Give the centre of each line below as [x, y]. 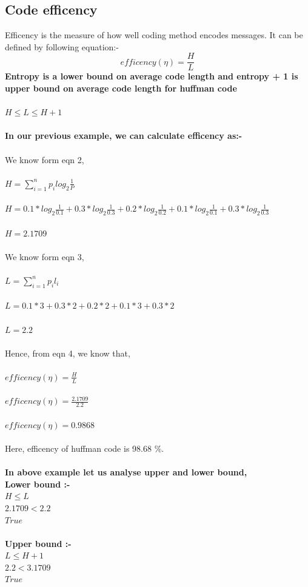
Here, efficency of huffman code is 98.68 [78, 448]
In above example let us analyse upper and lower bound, [126, 472]
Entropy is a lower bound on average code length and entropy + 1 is [152, 76]
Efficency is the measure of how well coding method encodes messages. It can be [154, 35]
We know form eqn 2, [45, 159]
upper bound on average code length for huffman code [121, 88]
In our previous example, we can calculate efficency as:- [124, 136]
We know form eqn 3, [45, 256]
